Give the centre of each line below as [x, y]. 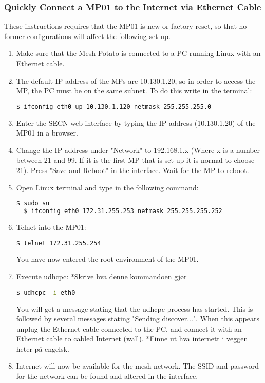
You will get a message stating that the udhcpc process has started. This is [135, 308]
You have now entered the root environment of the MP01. [107, 259]
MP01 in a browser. [47, 133]
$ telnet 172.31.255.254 [59, 243]
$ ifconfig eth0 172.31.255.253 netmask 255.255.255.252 [123, 211]
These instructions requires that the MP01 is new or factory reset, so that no [126, 26]
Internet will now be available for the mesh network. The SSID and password [138, 366]
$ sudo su [33, 204]
